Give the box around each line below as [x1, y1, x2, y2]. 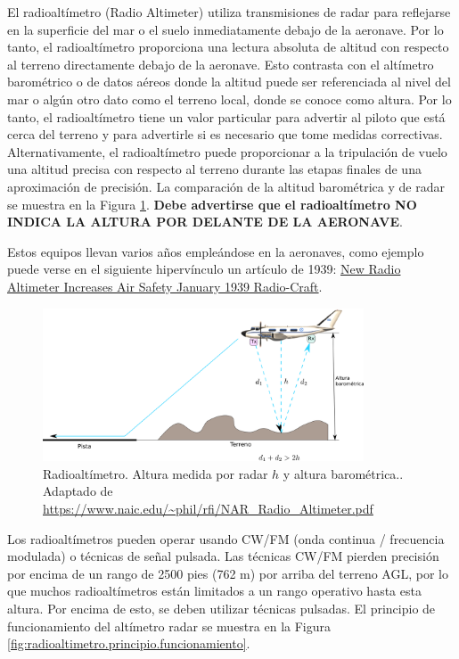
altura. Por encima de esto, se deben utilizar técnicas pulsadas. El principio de [7, 598, 436, 617]
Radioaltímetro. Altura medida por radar [43, 464, 268, 482]
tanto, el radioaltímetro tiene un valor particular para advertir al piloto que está [7, 107, 446, 126]
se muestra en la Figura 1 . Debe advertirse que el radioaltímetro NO [7, 194, 417, 213]
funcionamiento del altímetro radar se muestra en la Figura [7, 616, 331, 635]
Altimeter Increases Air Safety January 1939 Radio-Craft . [7, 276, 323, 295]
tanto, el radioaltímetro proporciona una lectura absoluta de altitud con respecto [7, 37, 449, 56]
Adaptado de [43, 482, 113, 500]
